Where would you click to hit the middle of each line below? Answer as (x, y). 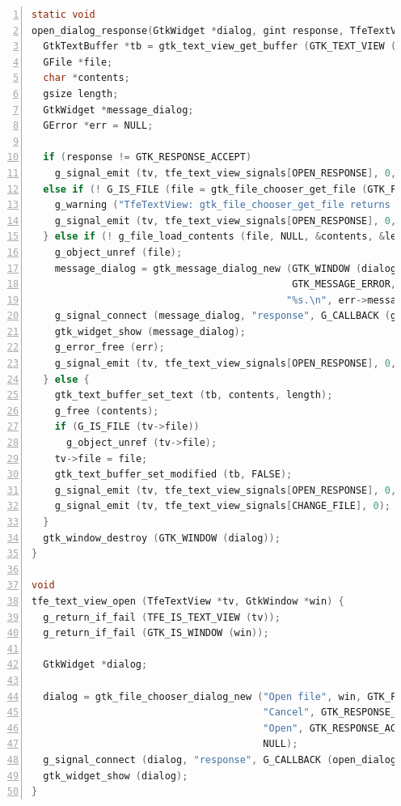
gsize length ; (81, 93)
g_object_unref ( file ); (118, 252)
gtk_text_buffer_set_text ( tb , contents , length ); (194, 395)
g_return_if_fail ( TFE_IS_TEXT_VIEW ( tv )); (162, 617)
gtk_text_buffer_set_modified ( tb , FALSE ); (173, 475)
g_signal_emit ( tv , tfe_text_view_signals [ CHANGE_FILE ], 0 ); (222, 506)
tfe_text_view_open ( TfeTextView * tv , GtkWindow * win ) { (188, 601)
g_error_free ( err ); (110, 348)
